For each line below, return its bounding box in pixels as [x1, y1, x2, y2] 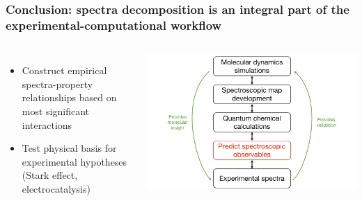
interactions [22, 117, 72, 132]
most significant [22, 103, 90, 118]
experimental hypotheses [22, 154, 127, 168]
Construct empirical [22, 63, 107, 78]
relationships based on [22, 90, 117, 105]
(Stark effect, [22, 168, 78, 182]
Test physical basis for [22, 141, 117, 155]
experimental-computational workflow [6, 16, 222, 33]
